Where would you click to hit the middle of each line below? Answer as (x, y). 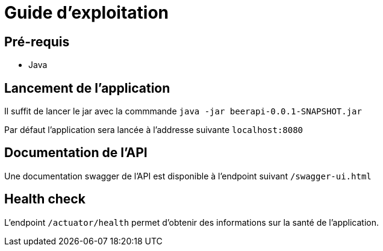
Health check (45, 199)
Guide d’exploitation (87, 13)
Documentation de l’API (76, 153)
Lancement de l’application (87, 88)
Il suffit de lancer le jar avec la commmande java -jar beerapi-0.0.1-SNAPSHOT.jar (183, 111)
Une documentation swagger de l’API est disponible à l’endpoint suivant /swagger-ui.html (188, 176)
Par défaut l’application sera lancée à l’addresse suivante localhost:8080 (154, 130)
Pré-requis (37, 42)
